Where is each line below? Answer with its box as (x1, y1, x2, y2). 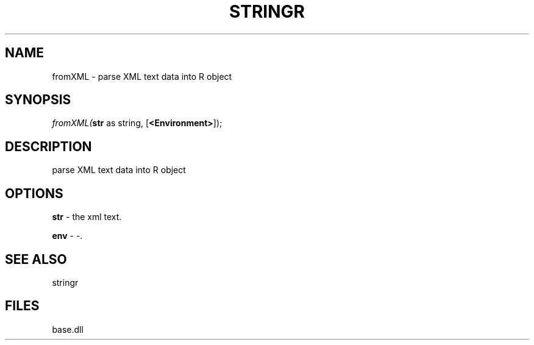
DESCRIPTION (5, 138, 92, 154)
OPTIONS (5, 185, 63, 201)
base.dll (52, 324, 84, 335)
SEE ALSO (5, 251, 67, 267)
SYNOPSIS (5, 92, 71, 108)
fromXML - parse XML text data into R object (52, 71, 232, 82)
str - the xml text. (52, 212, 122, 222)
